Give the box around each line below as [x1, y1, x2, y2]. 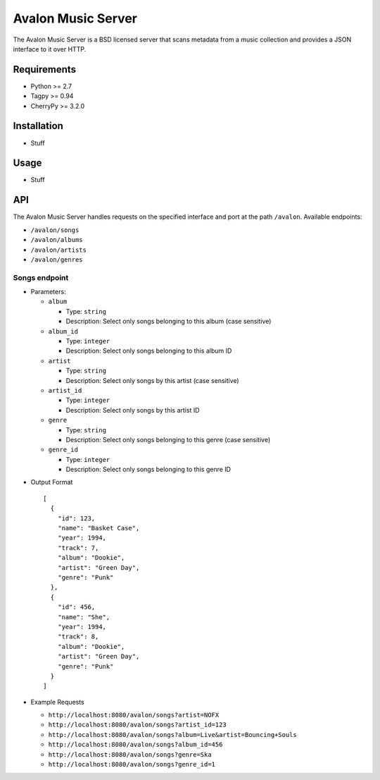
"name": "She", [57, 613, 110, 621]
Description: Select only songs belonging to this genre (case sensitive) [65, 435, 271, 444]
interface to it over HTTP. [13, 44, 87, 53]
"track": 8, [57, 633, 99, 641]
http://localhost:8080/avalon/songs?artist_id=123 [48, 721, 227, 729]
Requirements [13, 63, 77, 75]
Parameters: [30, 288, 66, 296]
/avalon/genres [30, 255, 84, 264]
